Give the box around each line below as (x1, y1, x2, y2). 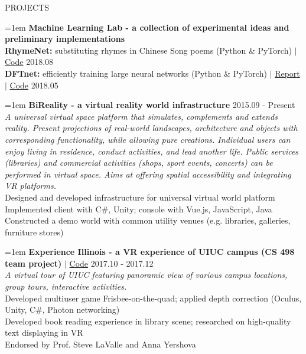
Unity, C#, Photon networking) (5, 303, 120, 316)
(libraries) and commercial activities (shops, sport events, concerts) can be (5, 156, 273, 169)
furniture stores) (5, 225, 64, 238)
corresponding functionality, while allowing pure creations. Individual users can (5, 133, 291, 145)
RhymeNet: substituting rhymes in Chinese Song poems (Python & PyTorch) (5, 44, 292, 56)
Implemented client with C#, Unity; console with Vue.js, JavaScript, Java (5, 202, 272, 215)
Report (275, 67, 300, 79)
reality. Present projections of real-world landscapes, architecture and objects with (5, 122, 298, 134)
